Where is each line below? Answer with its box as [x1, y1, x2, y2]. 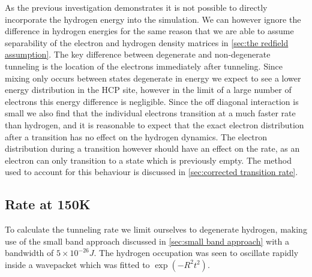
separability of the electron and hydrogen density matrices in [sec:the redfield [5, 36, 289, 49]
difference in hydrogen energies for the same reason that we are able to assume [5, 25, 294, 37]
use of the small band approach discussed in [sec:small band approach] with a [5, 234, 289, 247]
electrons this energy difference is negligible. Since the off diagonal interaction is [5, 95, 299, 107]
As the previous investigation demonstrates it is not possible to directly [5, 1, 268, 13]
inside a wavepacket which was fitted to [5, 258, 150, 270]
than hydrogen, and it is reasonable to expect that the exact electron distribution [5, 118, 304, 131]
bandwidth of [5, 246, 54, 259]
